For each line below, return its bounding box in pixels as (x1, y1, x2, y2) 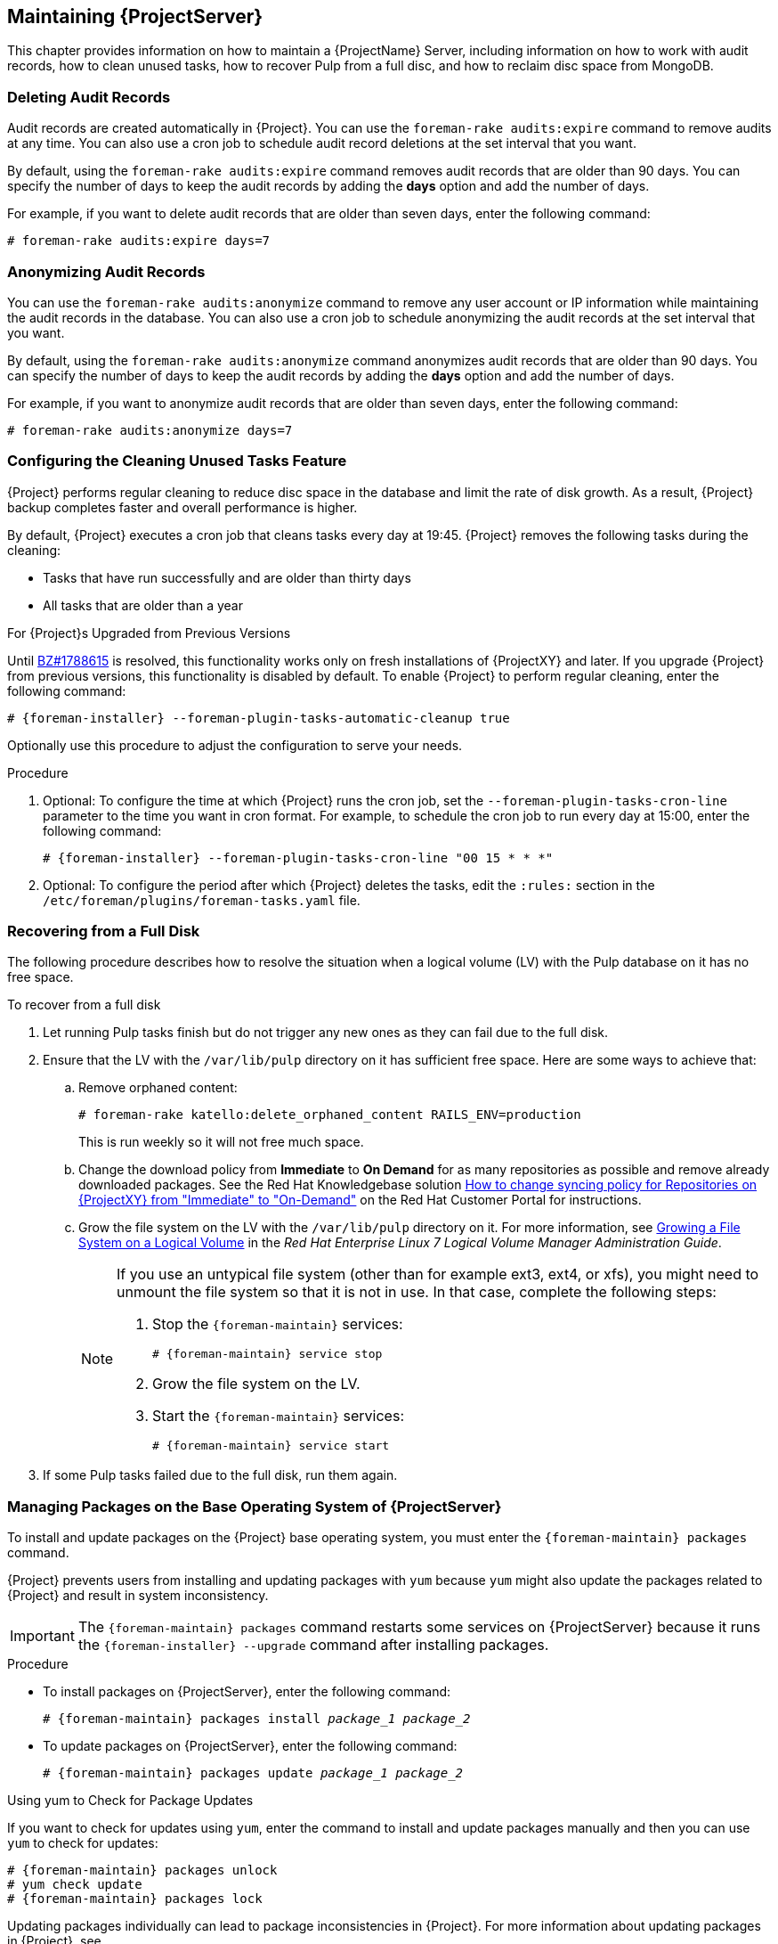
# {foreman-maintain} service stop (152, 1347, 383, 1361)
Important (10, 1627, 75, 1646)
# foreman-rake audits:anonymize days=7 (7, 422, 293, 437)
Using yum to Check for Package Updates (7, 1793, 254, 1809)
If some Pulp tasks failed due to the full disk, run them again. (43, 1467, 398, 1483)
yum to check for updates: (7, 1835, 158, 1851)
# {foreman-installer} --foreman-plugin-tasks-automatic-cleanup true (7, 710, 510, 725)
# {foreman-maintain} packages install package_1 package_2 (43, 1711, 471, 1727)
